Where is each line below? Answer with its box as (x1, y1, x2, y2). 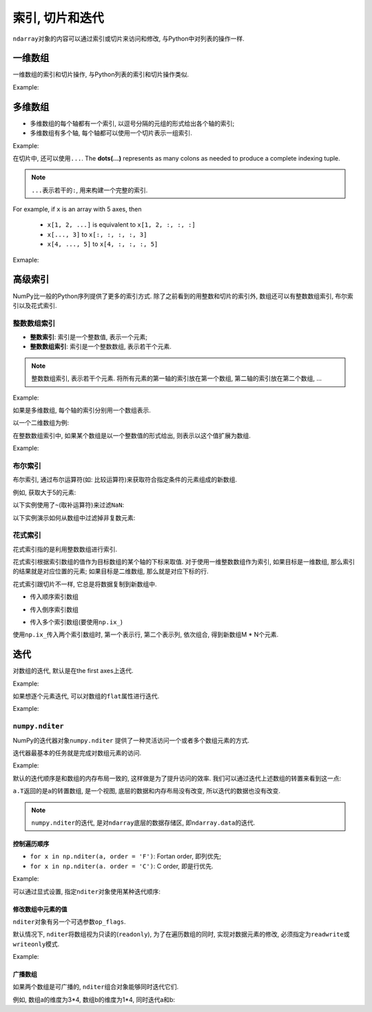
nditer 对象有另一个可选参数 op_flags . (12, 917, 127, 926)
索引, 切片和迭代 (12, 10, 105, 25)
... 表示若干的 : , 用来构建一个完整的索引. (31, 186, 148, 194)
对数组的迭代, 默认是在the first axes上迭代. (12, 667, 134, 675)
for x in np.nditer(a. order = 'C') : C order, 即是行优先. (30, 862, 214, 870)
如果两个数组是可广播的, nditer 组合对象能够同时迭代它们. (12, 982, 179, 991)
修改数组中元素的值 (12, 905, 68, 913)
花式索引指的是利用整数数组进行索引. (12, 545, 118, 553)
